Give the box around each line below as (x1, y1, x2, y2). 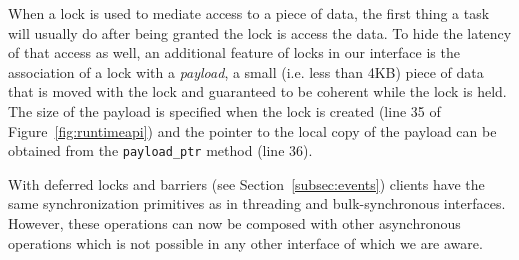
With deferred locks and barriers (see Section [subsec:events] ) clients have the (8, 173, 485, 194)
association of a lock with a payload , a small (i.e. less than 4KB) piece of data (8, 61, 484, 82)
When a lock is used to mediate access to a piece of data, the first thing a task (8, 3, 490, 23)
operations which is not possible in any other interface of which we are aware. (8, 232, 483, 253)
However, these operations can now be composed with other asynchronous (8, 213, 461, 233)
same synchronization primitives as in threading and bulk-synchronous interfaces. (8, 193, 506, 214)
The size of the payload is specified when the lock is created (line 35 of (8, 100, 441, 121)
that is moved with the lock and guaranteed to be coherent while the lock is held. (8, 81, 507, 102)
